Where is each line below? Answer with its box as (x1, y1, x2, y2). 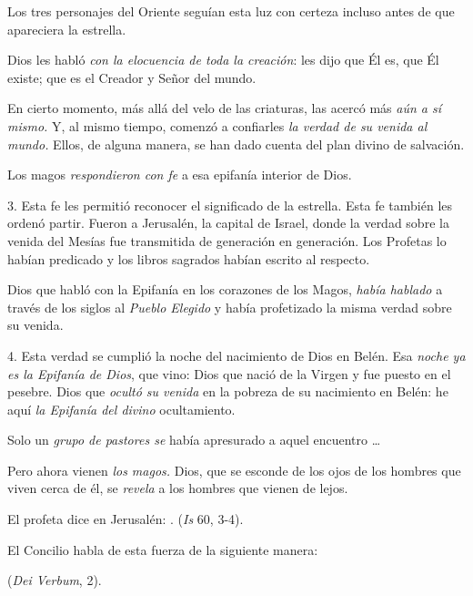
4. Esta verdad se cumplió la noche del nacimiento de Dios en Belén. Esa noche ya (7, 345, 466, 365)
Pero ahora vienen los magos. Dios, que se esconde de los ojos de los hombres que (7, 460, 461, 479)
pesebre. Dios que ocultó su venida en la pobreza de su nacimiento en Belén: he (7, 382, 448, 401)
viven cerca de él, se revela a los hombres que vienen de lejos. (7, 478, 348, 498)
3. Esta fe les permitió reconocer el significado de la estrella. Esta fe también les (7, 195, 453, 214)
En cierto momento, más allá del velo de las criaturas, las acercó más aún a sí (7, 98, 442, 118)
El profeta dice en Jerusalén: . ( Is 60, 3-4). (7, 509, 244, 529)
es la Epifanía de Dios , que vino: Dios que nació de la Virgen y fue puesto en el (7, 364, 451, 383)
